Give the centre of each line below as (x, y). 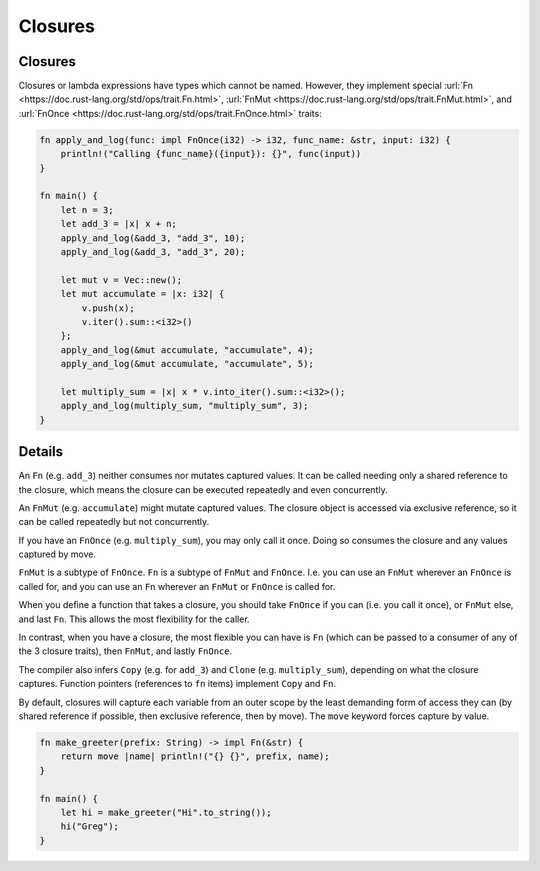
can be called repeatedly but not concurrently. (114, 522)
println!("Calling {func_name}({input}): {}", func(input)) (211, 154)
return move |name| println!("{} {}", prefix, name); (195, 756)
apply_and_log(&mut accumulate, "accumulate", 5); (187, 364)
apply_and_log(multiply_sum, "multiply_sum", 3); (184, 406)
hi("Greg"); (90, 826)
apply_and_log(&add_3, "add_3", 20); (153, 251)
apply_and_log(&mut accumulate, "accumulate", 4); (187, 349)
